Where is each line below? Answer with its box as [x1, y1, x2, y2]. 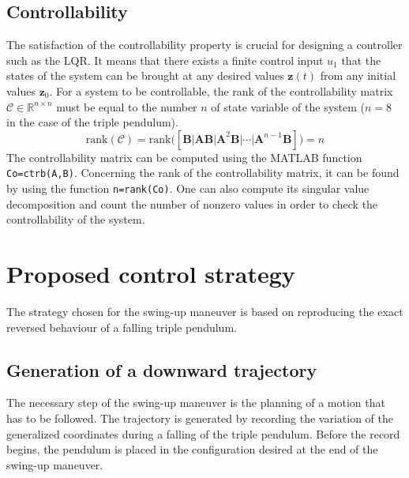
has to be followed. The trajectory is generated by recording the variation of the [6, 409, 393, 426]
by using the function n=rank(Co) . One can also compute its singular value [6, 180, 370, 197]
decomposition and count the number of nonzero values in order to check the [6, 195, 378, 212]
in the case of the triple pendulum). [6, 114, 178, 130]
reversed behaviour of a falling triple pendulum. [6, 318, 237, 335]
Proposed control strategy [6, 258, 295, 290]
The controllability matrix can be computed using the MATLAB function [6, 149, 362, 165]
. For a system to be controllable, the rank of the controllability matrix [49, 82, 393, 99]
